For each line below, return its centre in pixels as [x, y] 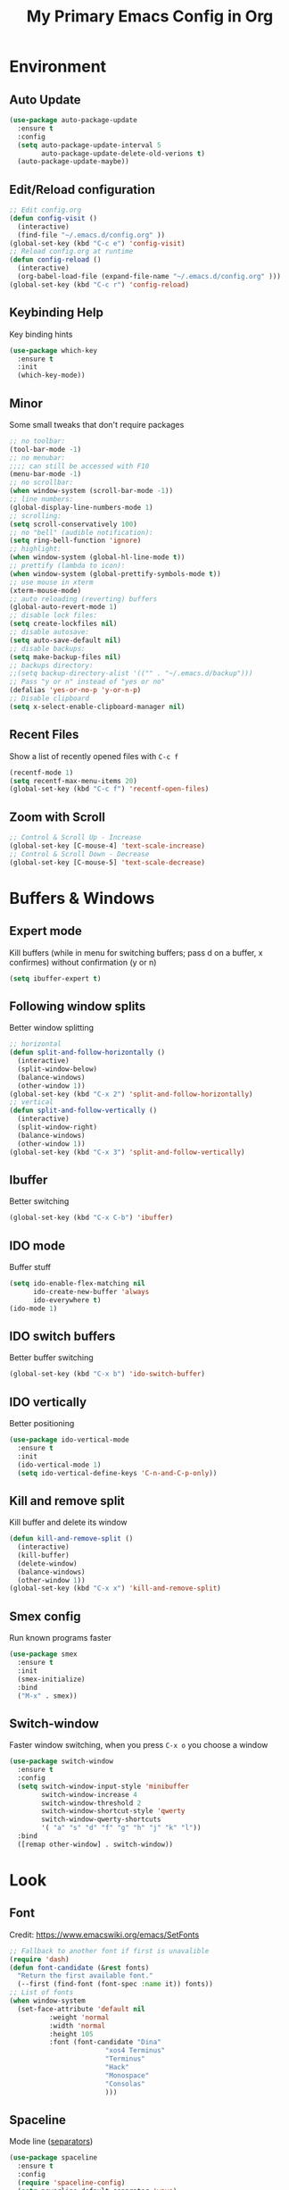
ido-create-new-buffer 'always [91, 1291]
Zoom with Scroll [57, 817]
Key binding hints [41, 334]
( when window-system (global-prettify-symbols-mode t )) [115, 573]
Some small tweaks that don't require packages [97, 424]
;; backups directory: [51, 665]
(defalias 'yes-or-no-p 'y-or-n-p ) [75, 690]
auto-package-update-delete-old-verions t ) [123, 154]
